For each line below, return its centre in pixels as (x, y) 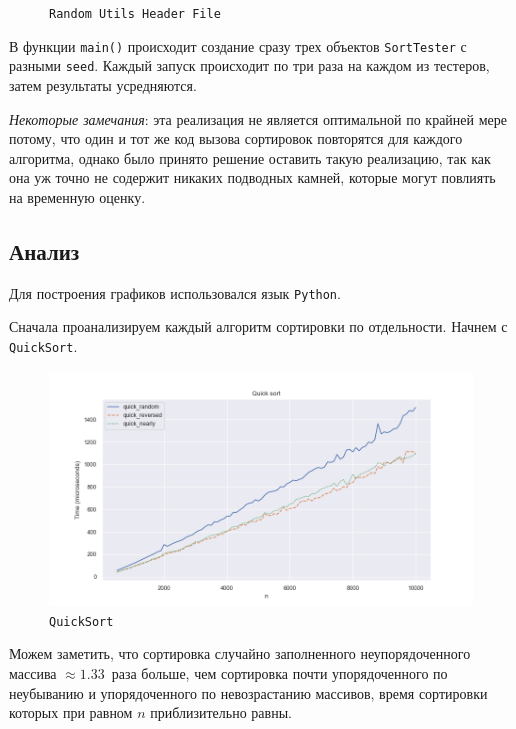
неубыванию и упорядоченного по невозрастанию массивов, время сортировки (248, 692)
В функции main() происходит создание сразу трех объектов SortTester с (238, 45)
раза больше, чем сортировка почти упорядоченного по (279, 673)
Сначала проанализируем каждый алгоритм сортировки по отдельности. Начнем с (258, 326)
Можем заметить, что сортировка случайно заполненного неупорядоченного (240, 653)
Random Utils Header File (135, 14)
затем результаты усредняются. (103, 84)
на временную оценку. (77, 196)
